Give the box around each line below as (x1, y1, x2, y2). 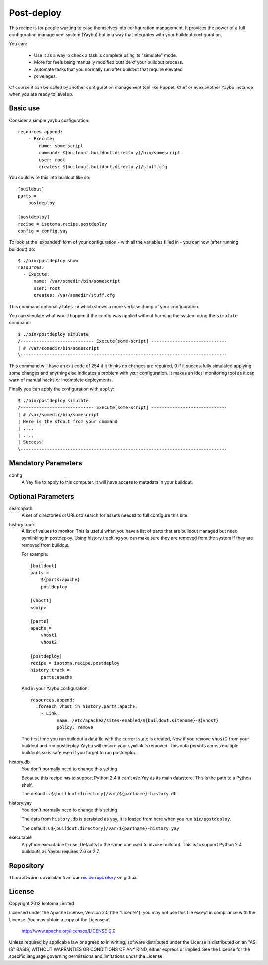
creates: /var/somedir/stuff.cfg (33, 292, 115, 298)
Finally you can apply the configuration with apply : (9, 386, 114, 392)
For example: (21, 551, 49, 557)
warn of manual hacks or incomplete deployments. (9, 377, 113, 383)
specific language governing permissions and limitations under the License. (9, 953, 164, 959)
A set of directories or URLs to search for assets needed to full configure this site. (21, 512, 189, 518)
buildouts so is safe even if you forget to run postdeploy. (21, 750, 137, 756)
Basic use (9, 104, 40, 113)
